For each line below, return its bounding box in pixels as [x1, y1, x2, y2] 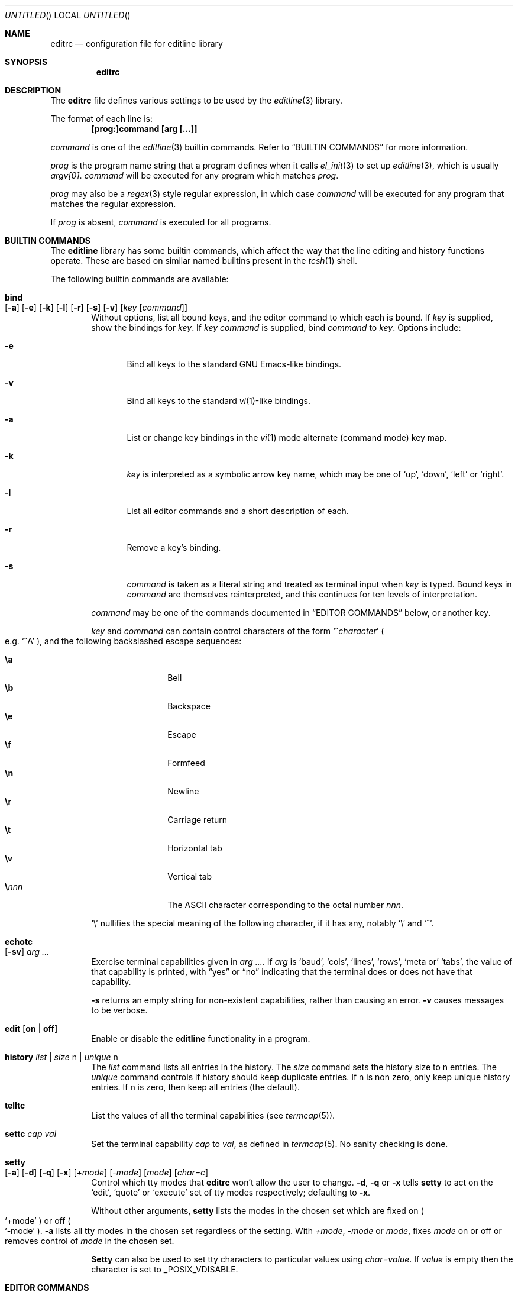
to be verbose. [91, 1005, 148, 1015]
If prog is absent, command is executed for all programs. [50, 217, 271, 227]
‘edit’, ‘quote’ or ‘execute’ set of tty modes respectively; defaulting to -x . [91, 1187, 371, 1197]
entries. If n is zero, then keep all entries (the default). [91, 1082, 300, 1092]
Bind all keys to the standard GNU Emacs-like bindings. [127, 359, 342, 369]
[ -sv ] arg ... [5, 947, 50, 957]
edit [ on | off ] [5, 1023, 58, 1033]
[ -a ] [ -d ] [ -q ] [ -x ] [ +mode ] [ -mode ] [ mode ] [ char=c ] [5, 1167, 209, 1177]
